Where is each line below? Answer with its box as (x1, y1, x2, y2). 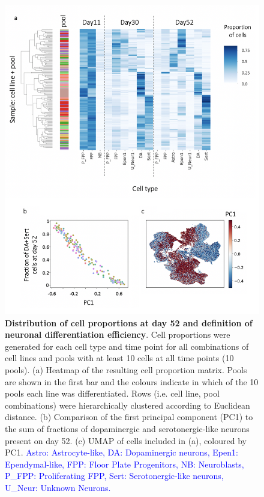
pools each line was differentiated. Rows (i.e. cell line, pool (5, 387, 220, 400)
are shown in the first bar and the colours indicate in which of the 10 (5, 375, 259, 388)
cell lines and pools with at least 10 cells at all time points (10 (5, 352, 234, 364)
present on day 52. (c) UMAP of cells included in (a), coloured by (5, 434, 247, 447)
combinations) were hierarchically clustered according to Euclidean (5, 398, 250, 411)
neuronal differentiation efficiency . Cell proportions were (5, 328, 230, 341)
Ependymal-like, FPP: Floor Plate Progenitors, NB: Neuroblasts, (5, 457, 244, 470)
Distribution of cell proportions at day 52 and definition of (5, 316, 253, 329)
